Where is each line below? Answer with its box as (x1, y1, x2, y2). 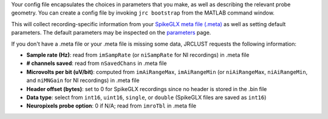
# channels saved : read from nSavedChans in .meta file (26, 59, 167, 67)
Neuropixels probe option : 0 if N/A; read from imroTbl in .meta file (26, 102, 197, 109)
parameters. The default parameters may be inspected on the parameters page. (11, 29, 211, 36)
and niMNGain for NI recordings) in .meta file (26, 76, 140, 84)
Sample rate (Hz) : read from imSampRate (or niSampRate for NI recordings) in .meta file (26, 51, 250, 58)
